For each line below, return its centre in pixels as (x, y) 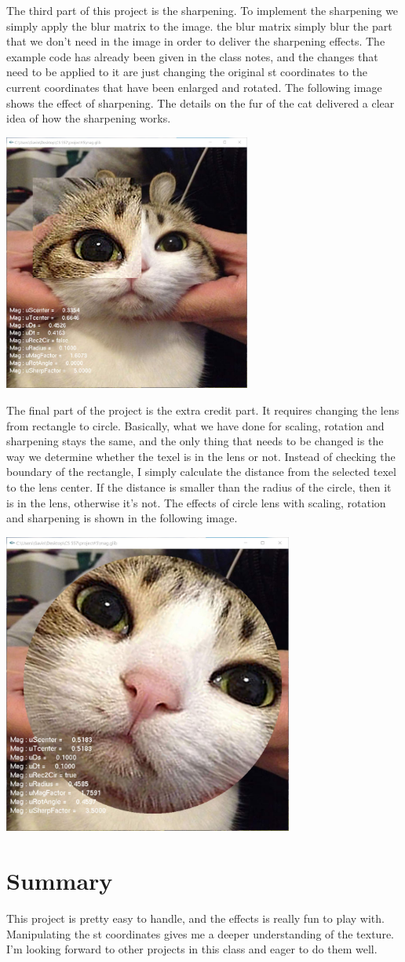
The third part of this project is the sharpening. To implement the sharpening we (202, 10)
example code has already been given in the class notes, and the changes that (192, 56)
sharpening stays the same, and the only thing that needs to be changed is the (195, 441)
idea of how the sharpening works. (89, 118)
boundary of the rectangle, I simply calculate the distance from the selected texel (201, 472)
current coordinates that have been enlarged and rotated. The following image (194, 87)
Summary (60, 881)
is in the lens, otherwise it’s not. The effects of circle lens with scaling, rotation (196, 502)
